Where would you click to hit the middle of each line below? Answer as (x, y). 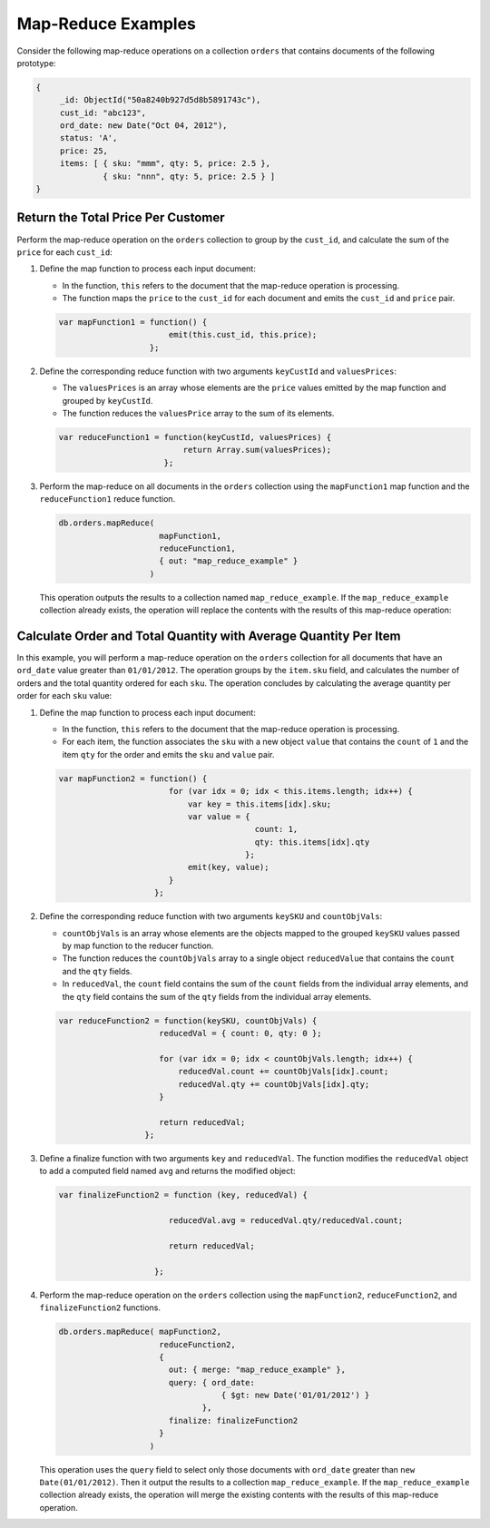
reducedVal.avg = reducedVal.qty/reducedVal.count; (286, 1221)
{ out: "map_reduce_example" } (229, 561)
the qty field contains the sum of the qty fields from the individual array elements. (217, 996)
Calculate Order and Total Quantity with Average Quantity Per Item (209, 636)
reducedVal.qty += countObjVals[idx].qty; (274, 1084)
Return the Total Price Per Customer (121, 218)
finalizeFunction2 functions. (100, 1308)
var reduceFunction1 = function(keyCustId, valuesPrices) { (195, 437)
